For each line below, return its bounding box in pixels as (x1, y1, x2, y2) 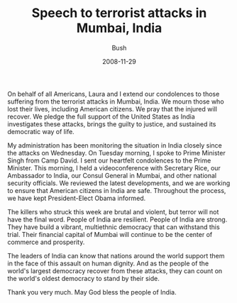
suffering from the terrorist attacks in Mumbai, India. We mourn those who (7, 97, 225, 106)
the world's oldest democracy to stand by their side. (7, 274, 160, 282)
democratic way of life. (7, 127, 75, 136)
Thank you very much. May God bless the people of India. (7, 287, 177, 296)
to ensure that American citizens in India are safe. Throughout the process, (7, 186, 226, 194)
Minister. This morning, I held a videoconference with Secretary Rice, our (7, 163, 221, 172)
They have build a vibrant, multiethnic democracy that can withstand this (7, 222, 220, 231)
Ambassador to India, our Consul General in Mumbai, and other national (7, 171, 217, 180)
